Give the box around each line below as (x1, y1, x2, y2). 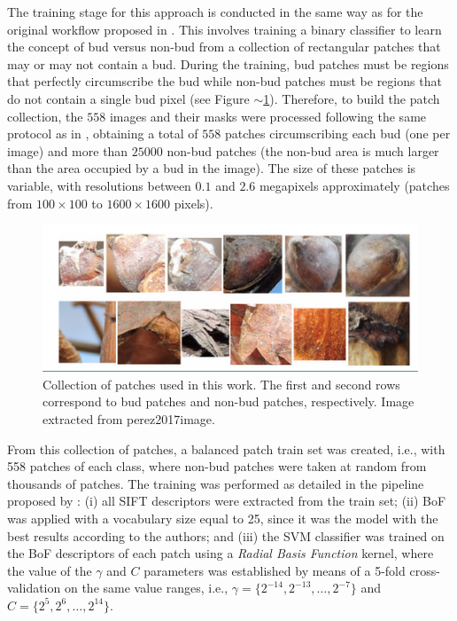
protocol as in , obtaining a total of (7, 124, 198, 143)
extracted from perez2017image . (43, 409, 215, 428)
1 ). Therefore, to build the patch (263, 89, 440, 107)
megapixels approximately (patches (259, 176, 450, 194)
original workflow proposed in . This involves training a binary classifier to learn (7, 20, 442, 38)
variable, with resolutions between (7, 176, 191, 194)
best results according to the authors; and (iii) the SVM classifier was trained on (7, 526, 445, 545)
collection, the (7, 106, 83, 125)
